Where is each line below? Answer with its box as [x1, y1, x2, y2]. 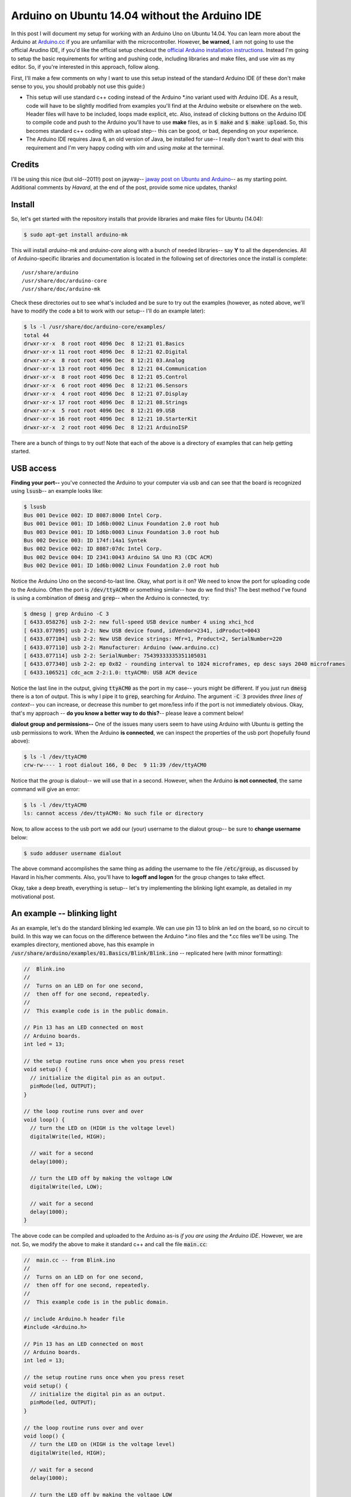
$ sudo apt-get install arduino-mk [23, 231, 128, 238]
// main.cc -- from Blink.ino [23, 1256, 116, 1263]
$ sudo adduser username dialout [23, 850, 122, 856]
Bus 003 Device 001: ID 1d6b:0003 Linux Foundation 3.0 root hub [23, 529, 219, 535]
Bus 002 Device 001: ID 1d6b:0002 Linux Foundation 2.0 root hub [23, 562, 219, 569]
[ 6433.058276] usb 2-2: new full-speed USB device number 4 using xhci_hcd [23, 619, 254, 626]
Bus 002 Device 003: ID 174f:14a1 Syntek [23, 537, 147, 544]
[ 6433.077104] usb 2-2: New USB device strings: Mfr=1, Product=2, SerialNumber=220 [23, 635, 282, 643]
